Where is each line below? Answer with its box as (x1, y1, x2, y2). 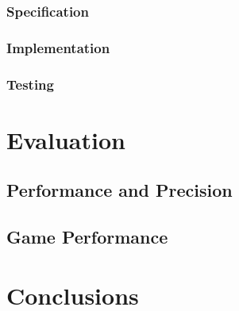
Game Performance (6, 225, 168, 249)
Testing (6, 74, 54, 94)
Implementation (6, 37, 110, 57)
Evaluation (6, 123, 125, 155)
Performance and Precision (6, 178, 233, 202)
